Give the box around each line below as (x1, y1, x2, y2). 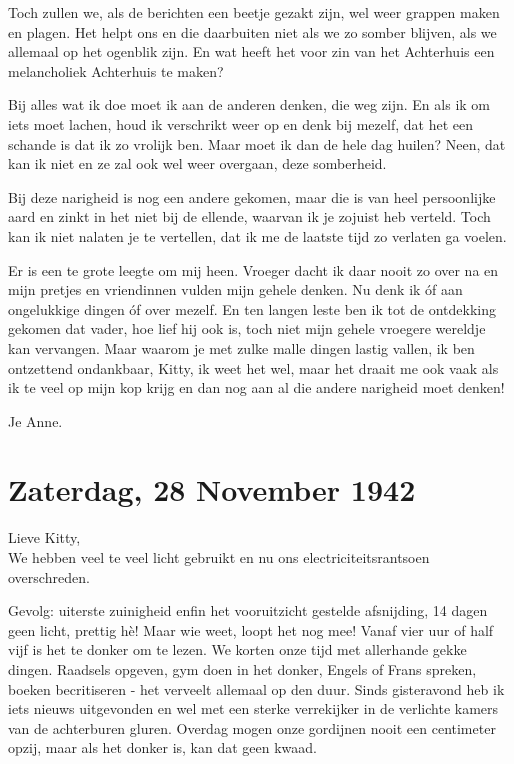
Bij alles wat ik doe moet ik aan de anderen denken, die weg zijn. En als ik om (8, 94, 490, 115)
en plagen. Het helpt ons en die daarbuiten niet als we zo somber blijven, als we (8, 21, 497, 42)
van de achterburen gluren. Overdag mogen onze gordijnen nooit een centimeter (8, 717, 496, 738)
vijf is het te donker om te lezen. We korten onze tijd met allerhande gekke (8, 639, 467, 660)
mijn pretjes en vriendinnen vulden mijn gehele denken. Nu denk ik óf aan (8, 279, 463, 300)
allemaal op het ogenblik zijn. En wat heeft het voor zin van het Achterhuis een (8, 41, 495, 62)
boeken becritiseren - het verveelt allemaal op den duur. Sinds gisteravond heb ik (8, 678, 505, 699)
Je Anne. (8, 410, 63, 431)
